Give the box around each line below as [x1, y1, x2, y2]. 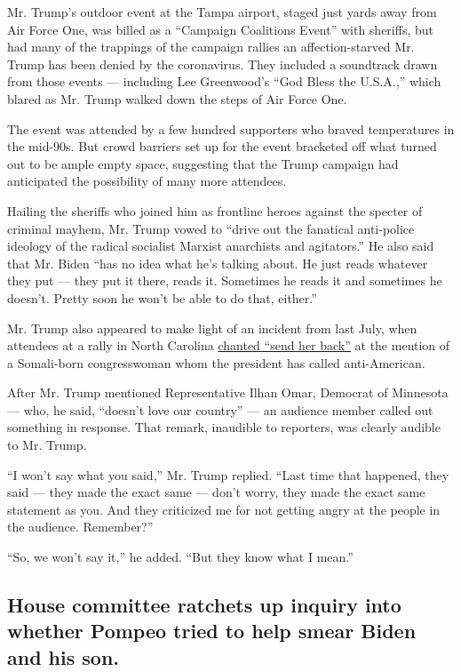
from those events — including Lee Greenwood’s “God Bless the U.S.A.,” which [7, 72, 441, 91]
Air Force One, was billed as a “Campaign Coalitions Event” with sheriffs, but [7, 20, 433, 38]
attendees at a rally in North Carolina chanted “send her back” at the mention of [7, 336, 450, 355]
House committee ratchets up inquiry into [7, 591, 401, 619]
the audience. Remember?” [7, 517, 154, 536]
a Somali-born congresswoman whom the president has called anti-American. [7, 353, 425, 372]
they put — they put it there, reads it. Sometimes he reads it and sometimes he [7, 271, 442, 290]
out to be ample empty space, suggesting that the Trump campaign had [7, 154, 399, 172]
